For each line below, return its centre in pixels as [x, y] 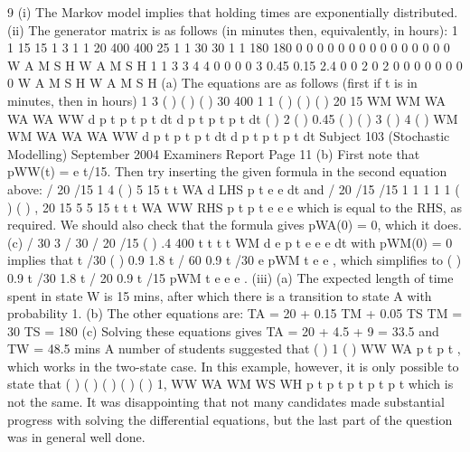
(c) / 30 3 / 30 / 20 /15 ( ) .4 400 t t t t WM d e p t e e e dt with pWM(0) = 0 [230, 242]
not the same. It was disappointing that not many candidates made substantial [226, 402]
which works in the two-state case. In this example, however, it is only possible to [233, 366]
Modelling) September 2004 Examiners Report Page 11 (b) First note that [214, 153]
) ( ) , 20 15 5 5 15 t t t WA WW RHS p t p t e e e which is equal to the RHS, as [235, 207]
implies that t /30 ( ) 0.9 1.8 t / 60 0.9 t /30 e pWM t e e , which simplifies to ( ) [235, 260]
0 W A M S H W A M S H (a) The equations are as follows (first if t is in [212, 83]
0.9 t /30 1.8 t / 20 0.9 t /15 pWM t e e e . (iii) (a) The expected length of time [230, 277]
